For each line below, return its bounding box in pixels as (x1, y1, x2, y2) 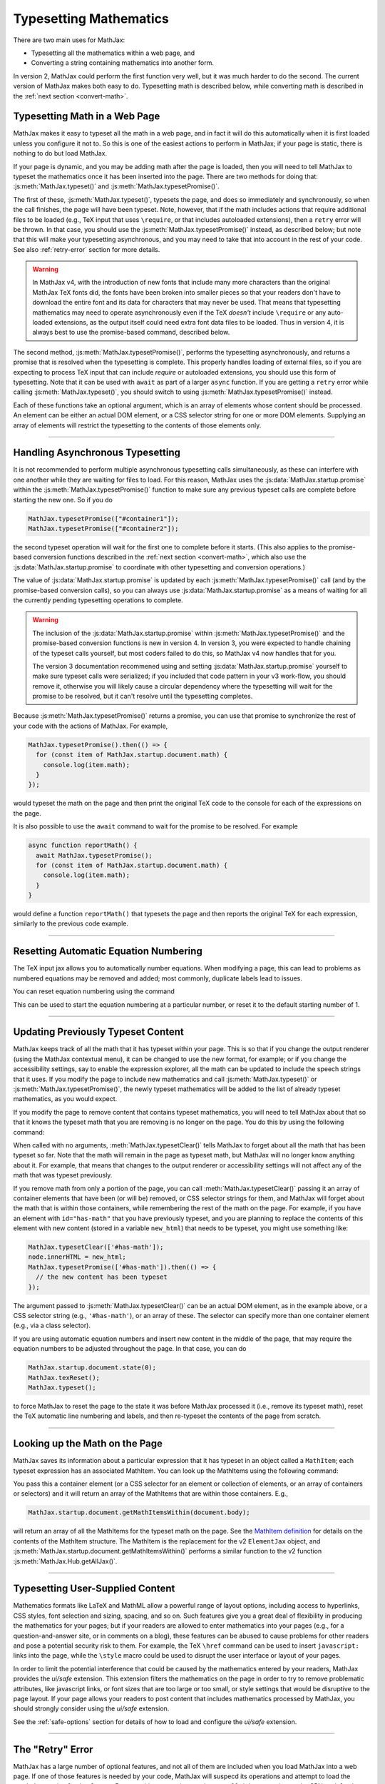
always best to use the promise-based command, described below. (32, 328, 230, 337)
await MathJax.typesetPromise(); (36, 851, 153, 859)
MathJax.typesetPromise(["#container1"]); (28, 515, 179, 522)
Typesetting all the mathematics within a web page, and (31, 49, 195, 57)
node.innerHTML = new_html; (28, 1253, 126, 1261)
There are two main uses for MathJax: (13, 36, 125, 44)
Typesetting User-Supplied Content (13, 1583, 175, 1595)
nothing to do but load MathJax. (13, 149, 107, 158)
